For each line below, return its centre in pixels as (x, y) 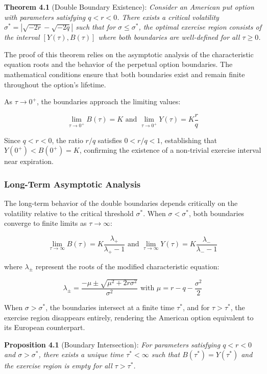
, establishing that (189, 140)
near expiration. (29, 161)
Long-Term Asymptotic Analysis (72, 184)
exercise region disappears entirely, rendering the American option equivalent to (129, 317)
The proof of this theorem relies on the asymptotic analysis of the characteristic (129, 54)
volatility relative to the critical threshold (69, 213)
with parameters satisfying (45, 17)
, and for (196, 307)
